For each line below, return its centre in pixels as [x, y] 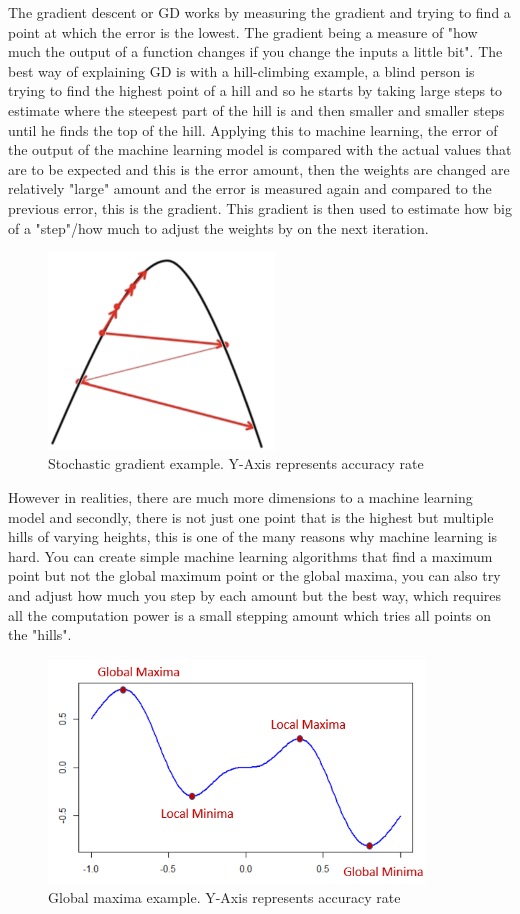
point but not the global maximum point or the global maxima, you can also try [254, 575]
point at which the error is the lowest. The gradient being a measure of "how [243, 31]
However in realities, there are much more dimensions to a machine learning [240, 497]
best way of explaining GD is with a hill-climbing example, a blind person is [241, 70]
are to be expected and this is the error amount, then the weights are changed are [259, 168]
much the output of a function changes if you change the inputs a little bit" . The [255, 51]
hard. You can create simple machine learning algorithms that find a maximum [250, 555]
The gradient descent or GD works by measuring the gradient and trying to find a [259, 12]
